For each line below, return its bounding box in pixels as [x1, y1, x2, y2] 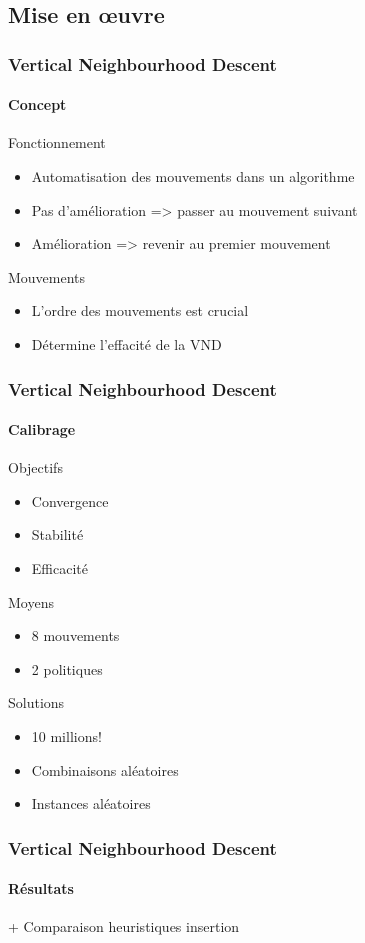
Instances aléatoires [31, 793, 151, 814]
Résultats [8, 878, 74, 899]
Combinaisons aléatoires [31, 759, 179, 780]
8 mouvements [31, 625, 120, 646]
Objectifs [8, 457, 63, 478]
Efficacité [31, 558, 88, 578]
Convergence [31, 490, 109, 511]
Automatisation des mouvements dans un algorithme [31, 166, 355, 187]
